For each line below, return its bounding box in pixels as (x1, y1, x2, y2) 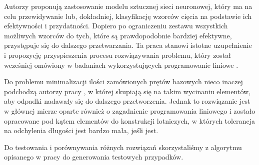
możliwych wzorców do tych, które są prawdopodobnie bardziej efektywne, (4, 30, 232, 40)
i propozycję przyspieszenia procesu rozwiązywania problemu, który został (4, 49, 231, 60)
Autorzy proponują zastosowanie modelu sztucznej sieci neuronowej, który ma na (4, 1, 252, 11)
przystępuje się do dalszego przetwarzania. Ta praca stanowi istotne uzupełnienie (4, 40, 252, 50)
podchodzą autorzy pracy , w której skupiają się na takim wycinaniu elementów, (4, 86, 251, 96)
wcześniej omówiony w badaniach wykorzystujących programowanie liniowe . (4, 59, 238, 70)
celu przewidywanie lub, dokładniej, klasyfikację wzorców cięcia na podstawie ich (4, 10, 252, 21)
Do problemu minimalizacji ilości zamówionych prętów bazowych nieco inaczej (4, 76, 243, 87)
